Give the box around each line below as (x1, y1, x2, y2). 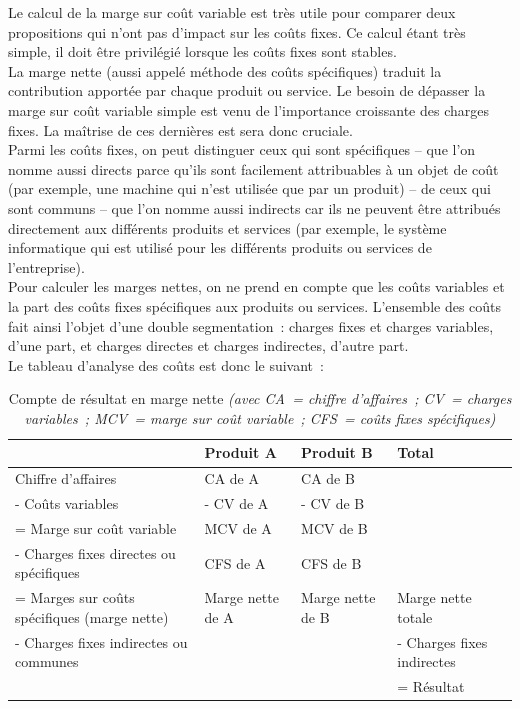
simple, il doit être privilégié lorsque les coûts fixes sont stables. (8, 41, 397, 62)
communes (15, 651, 79, 672)
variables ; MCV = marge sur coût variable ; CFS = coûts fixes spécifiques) (24, 407, 496, 428)
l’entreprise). (8, 256, 85, 277)
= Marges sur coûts (15, 587, 135, 608)
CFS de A (204, 552, 266, 573)
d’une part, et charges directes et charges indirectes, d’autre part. (8, 335, 409, 356)
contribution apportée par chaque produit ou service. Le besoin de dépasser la (8, 80, 486, 101)
